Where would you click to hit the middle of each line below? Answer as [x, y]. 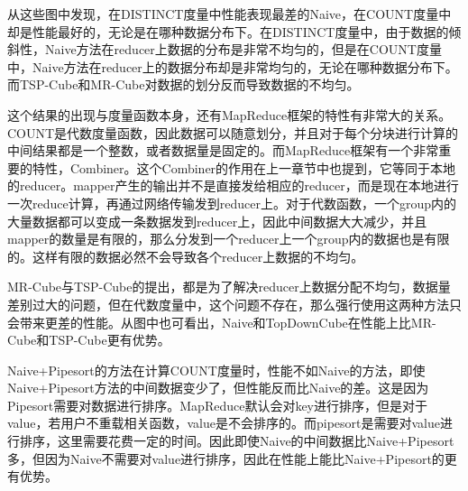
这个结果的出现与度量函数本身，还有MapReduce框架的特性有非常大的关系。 [229, 114]
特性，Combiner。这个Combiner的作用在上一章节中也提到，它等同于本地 [244, 167]
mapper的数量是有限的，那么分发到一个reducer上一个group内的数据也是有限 [229, 239]
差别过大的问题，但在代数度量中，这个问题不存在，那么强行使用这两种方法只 [234, 304]
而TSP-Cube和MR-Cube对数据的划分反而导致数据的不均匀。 [184, 84]
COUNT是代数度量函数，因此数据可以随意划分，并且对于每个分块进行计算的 [233, 132]
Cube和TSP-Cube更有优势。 [89, 340]
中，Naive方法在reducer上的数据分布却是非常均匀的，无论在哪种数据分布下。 [233, 66]
